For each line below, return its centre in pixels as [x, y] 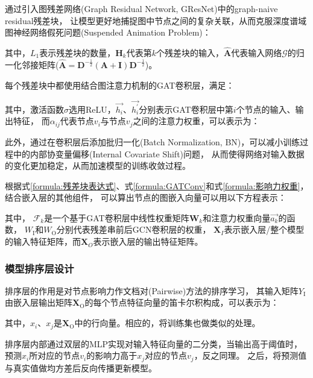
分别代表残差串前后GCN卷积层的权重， [134, 229]
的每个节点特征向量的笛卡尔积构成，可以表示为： [182, 302]
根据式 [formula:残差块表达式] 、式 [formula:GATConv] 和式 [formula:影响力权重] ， [157, 185]
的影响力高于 [112, 355]
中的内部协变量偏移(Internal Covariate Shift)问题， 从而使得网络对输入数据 [159, 153]
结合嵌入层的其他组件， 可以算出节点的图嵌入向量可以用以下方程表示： [146, 197]
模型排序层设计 [40, 268]
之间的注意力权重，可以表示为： [196, 121]
